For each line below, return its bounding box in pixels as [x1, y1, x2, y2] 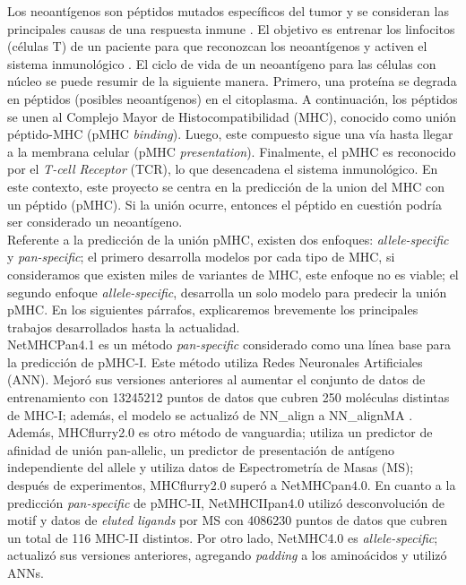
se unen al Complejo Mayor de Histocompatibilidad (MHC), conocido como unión [7, 107, 457, 125]
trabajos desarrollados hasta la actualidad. [7, 317, 240, 336]
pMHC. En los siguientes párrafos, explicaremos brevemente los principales [7, 300, 419, 319]
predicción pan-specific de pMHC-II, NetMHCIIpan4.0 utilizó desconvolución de [7, 493, 444, 512]
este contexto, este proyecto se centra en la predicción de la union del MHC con [7, 176, 444, 195]
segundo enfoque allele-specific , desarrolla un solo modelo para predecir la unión [7, 282, 447, 301]
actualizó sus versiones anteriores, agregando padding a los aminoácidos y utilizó [7, 546, 447, 564]
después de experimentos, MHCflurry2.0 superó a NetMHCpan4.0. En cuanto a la [7, 476, 456, 495]
